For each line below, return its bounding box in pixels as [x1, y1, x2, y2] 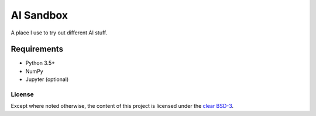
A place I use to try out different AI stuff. [11, 29, 108, 36]
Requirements [11, 44, 64, 54]
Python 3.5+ [25, 59, 56, 66]
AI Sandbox [11, 9, 68, 22]
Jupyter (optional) [25, 76, 69, 83]
